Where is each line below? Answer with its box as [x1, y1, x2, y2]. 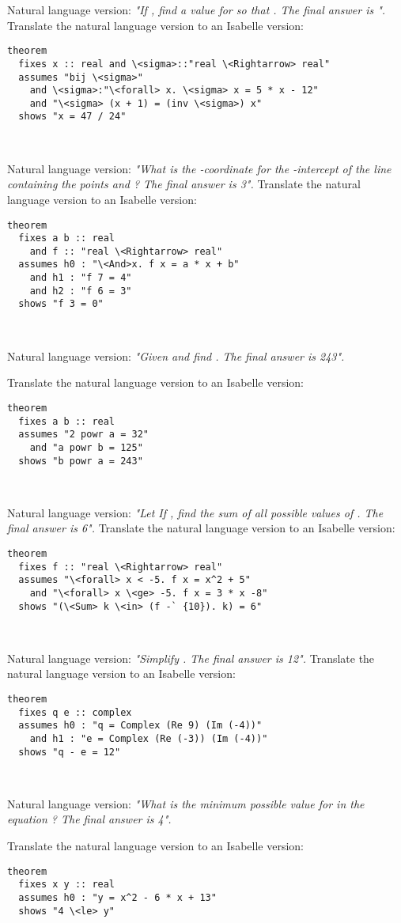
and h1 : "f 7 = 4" [29, 272, 132, 284]
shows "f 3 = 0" [18, 298, 104, 310]
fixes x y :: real [18, 879, 115, 891]
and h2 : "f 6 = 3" [29, 285, 132, 297]
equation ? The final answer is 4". [7, 811, 172, 827]
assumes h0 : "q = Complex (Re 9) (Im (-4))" [18, 720, 263, 732]
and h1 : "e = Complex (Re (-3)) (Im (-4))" [29, 732, 268, 744]
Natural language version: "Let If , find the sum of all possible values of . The [7, 504, 384, 520]
